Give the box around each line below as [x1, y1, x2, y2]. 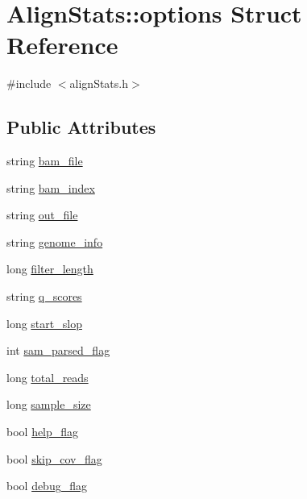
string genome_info [6, 233, 103, 250]
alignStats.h [69, 75, 128, 92]
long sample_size [6, 396, 91, 413]
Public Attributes [6, 114, 156, 139]
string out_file [6, 206, 78, 223]
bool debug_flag [6, 477, 87, 494]
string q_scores [6, 288, 82, 305]
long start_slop [6, 314, 82, 331]
